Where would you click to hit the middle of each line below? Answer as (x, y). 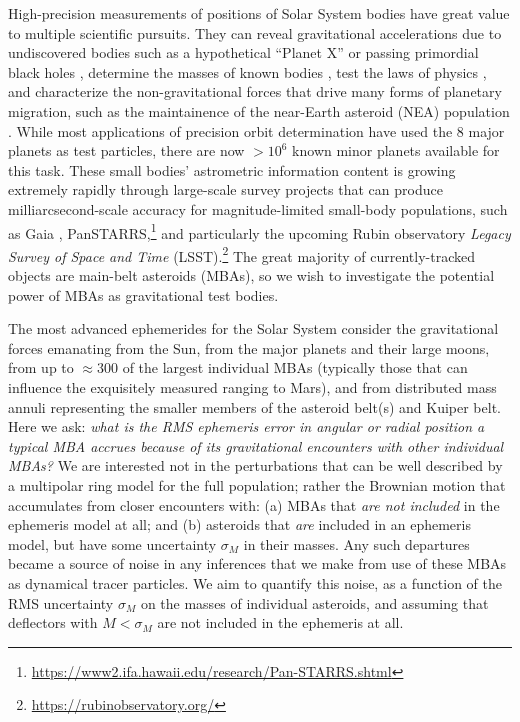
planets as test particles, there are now (126, 150)
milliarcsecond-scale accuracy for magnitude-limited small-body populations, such (258, 208)
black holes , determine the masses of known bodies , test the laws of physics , (247, 71)
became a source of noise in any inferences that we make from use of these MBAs (257, 563)
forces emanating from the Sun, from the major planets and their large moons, (249, 347)
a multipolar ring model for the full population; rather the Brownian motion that (257, 484)
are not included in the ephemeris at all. (280, 622)
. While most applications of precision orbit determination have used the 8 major (256, 130)
